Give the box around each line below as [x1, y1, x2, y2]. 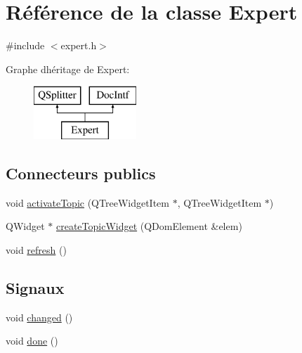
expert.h [60, 38, 97, 53]
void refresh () [6, 242, 67, 257]
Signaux [6, 276, 65, 298]
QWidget [6, 219, 45, 233]
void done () [6, 333, 58, 348]
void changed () [6, 309, 73, 324]
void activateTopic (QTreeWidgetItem [6, 195, 169, 210]
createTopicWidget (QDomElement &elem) [55, 219, 242, 233]
